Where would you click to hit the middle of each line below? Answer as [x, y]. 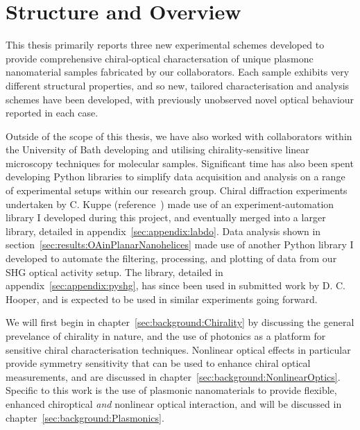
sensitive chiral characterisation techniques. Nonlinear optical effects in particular [178, 349]
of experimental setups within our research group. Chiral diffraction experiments [177, 190]
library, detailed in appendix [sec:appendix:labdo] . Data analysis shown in [163, 231]
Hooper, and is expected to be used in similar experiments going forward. [162, 299]
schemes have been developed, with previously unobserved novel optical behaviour [180, 99]
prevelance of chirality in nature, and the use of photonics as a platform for [166, 336]
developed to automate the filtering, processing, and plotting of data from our [171, 258]
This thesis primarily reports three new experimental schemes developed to [165, 45]
